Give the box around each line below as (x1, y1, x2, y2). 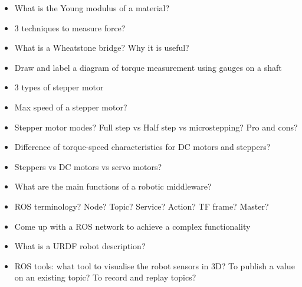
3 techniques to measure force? (14, 21, 126, 34)
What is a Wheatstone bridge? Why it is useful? (14, 41, 189, 54)
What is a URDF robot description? (14, 240, 146, 252)
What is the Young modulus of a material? (14, 2, 170, 14)
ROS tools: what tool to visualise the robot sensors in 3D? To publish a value (14, 259, 295, 272)
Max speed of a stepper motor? (14, 100, 127, 113)
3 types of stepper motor (14, 81, 104, 93)
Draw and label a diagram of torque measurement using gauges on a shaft (14, 61, 282, 73)
